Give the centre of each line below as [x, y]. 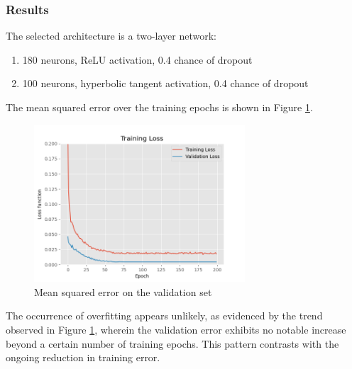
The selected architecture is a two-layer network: [111, 36]
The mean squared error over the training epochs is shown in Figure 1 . [159, 107]
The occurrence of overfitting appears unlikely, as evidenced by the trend [164, 316]
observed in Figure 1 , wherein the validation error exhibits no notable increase [176, 329]
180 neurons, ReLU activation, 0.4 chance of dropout [137, 59]
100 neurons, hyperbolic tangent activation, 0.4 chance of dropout [165, 83]
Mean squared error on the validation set [123, 291]
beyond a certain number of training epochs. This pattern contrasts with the [172, 343]
